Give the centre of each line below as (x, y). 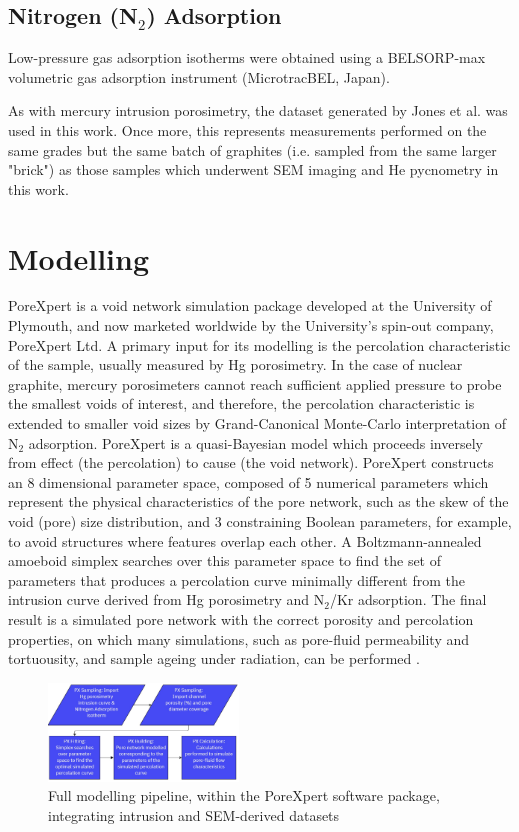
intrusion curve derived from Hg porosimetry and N (166, 599)
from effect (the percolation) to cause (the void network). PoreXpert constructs (251, 462)
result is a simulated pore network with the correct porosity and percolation (241, 618)
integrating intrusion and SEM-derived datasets (194, 814)
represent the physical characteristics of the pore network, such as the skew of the (258, 501)
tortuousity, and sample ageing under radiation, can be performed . (214, 658)
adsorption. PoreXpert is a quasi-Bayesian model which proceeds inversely (255, 442)
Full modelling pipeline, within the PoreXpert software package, (244, 795)
